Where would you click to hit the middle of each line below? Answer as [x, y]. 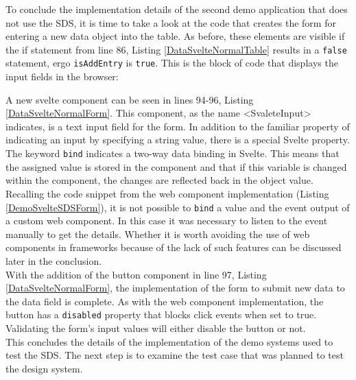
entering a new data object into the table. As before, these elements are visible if [175, 36]
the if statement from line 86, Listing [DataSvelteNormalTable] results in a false [176, 49]
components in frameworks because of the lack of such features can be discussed [174, 247]
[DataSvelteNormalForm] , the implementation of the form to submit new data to [175, 288]
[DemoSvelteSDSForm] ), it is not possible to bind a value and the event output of [178, 207]
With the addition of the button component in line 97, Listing [136, 274]
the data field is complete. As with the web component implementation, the [165, 301]
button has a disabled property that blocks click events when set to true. [161, 314]
